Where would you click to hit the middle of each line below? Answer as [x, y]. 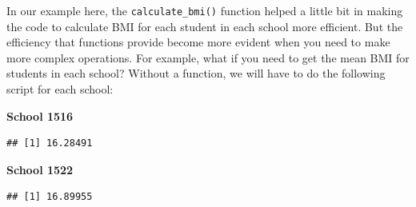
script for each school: [60, 89]
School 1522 [40, 169]
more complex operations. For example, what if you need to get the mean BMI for [208, 57]
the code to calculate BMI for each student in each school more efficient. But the [205, 26]
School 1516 [40, 115]
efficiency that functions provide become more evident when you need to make [198, 42]
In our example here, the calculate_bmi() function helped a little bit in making [205, 10]
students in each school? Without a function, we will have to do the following [196, 73]
